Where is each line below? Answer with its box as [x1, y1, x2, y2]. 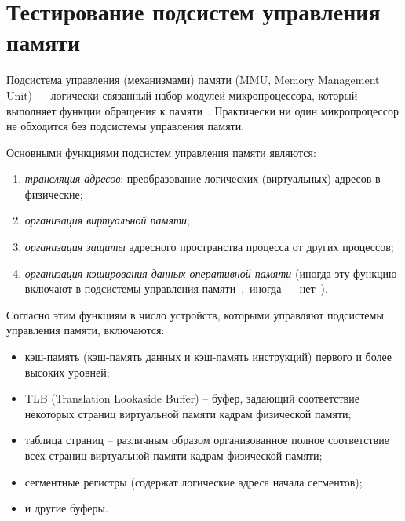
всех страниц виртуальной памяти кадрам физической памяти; [24, 447, 323, 463]
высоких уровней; [24, 363, 110, 380]
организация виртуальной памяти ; [24, 212, 190, 228]
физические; [24, 185, 83, 202]
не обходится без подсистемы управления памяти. [6, 118, 245, 134]
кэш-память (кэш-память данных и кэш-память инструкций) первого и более [24, 348, 392, 365]
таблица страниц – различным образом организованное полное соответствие [24, 432, 389, 448]
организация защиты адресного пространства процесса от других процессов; [24, 239, 394, 255]
